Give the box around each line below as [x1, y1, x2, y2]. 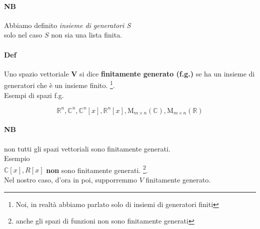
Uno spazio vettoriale [4, 68, 69, 78]
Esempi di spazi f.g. [4, 89, 64, 100]
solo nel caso [4, 29, 42, 40]
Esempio [4, 153, 30, 163]
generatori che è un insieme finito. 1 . [4, 78, 115, 90]
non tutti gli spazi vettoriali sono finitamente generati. [4, 143, 170, 153]
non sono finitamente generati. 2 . [46, 163, 148, 175]
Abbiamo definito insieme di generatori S [4, 19, 131, 30]
